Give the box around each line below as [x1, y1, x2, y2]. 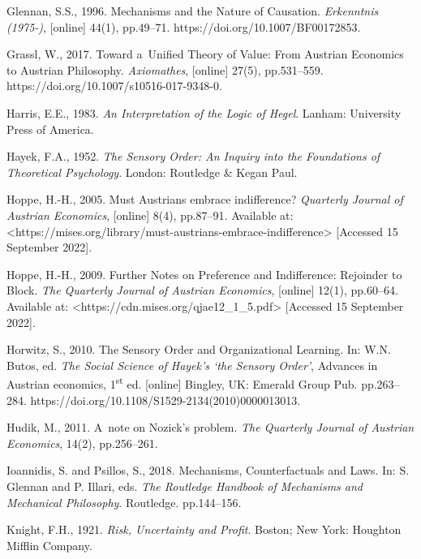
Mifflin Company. [6, 536, 92, 553]
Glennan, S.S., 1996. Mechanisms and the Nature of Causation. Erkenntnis [6, 2, 379, 19]
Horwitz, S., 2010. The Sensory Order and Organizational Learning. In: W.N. [6, 341, 391, 358]
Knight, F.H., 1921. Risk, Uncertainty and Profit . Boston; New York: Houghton [6, 521, 402, 538]
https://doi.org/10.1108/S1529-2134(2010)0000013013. [30, 391, 301, 408]
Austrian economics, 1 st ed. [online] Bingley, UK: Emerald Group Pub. [6, 373, 358, 392]
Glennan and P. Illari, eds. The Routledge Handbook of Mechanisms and [6, 477, 363, 494]
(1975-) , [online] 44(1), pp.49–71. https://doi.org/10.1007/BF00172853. [6, 18, 361, 35]
